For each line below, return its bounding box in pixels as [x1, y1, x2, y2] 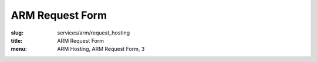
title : [11, 37, 23, 44]
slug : [11, 29, 23, 36]
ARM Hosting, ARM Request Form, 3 [57, 46, 145, 53]
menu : [11, 46, 28, 53]
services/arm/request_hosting [57, 29, 130, 36]
